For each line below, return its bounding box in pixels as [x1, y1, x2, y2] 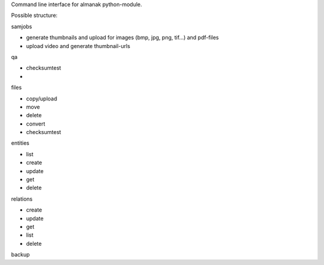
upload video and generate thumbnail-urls [26, 42, 130, 49]
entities [11, 139, 29, 147]
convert [26, 120, 46, 127]
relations [11, 195, 33, 203]
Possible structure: [11, 12, 58, 19]
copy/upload [26, 95, 58, 102]
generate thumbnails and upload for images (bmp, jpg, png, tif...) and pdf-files [26, 34, 219, 41]
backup [11, 251, 30, 258]
